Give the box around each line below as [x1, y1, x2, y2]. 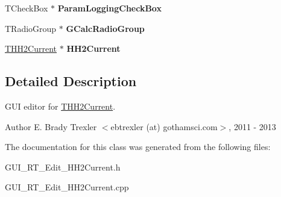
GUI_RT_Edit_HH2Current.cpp [5, 181, 129, 193]
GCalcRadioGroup [66, 22, 145, 34]
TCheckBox [5, 2, 48, 14]
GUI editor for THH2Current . [5, 99, 116, 112]
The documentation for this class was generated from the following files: [5, 140, 271, 153]
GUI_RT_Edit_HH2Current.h [5, 160, 121, 173]
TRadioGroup [5, 22, 57, 34]
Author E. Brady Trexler [5, 120, 97, 133]
